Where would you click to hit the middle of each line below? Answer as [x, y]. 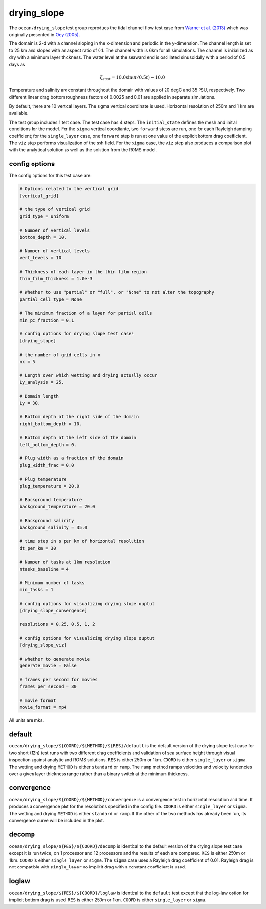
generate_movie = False [48, 666]
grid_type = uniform [44, 216]
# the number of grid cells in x [60, 355]
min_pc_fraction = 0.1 [47, 320]
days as [17, 64]
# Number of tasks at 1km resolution [65, 562]
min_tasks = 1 [36, 590]
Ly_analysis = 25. [42, 382]
